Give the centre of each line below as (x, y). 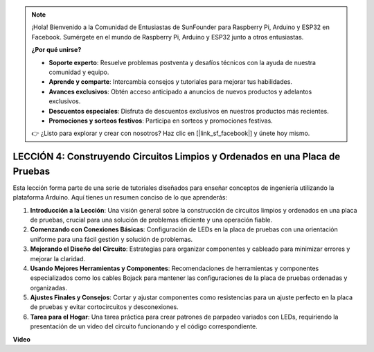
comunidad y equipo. (79, 72)
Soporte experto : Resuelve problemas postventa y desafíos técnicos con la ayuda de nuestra (182, 62)
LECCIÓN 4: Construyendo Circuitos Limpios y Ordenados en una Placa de (177, 157)
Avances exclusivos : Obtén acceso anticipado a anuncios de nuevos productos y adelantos (180, 91)
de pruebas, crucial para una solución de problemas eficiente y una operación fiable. (151, 220)
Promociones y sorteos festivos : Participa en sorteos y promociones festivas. (161, 121)
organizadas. (48, 288)
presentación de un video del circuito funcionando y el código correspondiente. (144, 326)
